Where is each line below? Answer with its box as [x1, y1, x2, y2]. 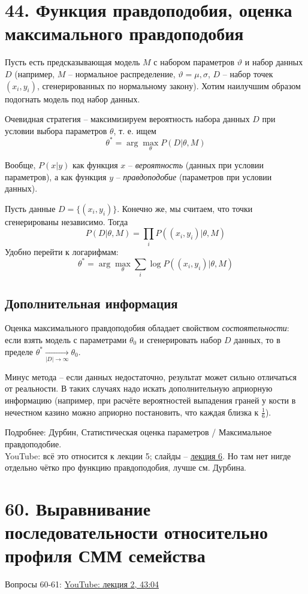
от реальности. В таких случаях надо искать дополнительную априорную [5, 382, 273, 395]
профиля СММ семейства [5, 543, 206, 568]
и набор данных [244, 56, 303, 68]
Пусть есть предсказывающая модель [5, 56, 140, 68]
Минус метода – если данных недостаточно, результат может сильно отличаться [5, 370, 297, 383]
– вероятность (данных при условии [128, 159, 264, 171]
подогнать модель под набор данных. [5, 92, 140, 105]
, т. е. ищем [113, 124, 156, 137]
